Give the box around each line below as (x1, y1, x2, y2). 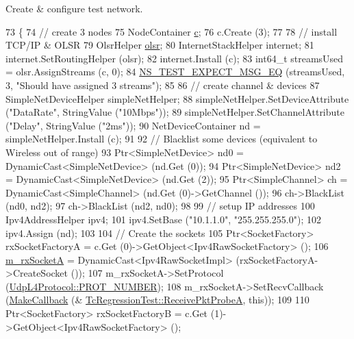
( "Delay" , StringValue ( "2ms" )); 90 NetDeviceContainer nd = (5, 118, 261, 132)
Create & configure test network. (5, 1, 143, 15)
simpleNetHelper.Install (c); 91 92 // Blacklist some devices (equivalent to (5, 131, 318, 146)
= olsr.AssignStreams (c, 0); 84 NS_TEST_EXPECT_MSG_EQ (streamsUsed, (5, 64, 345, 79)
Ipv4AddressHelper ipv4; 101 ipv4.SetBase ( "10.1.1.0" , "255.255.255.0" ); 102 (5, 212, 321, 226)
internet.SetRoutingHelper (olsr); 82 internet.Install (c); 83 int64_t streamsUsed (5, 51, 344, 65)
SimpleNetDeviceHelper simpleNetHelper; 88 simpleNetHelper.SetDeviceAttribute (5, 91, 349, 105)
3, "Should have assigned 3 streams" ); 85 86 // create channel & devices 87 (5, 77, 320, 92)
